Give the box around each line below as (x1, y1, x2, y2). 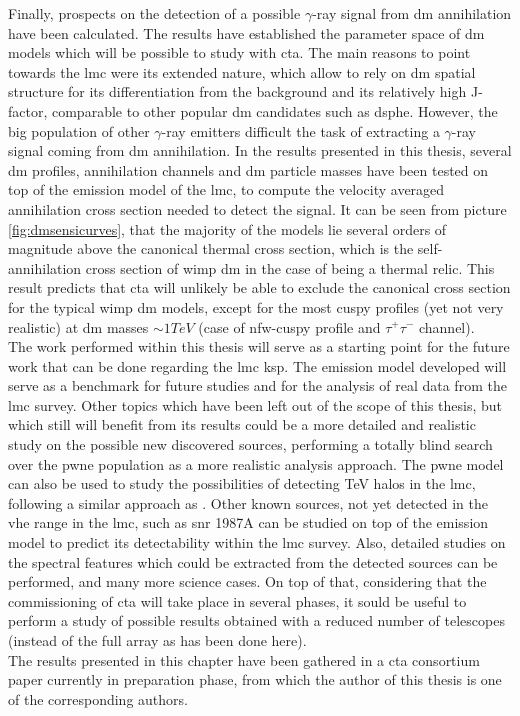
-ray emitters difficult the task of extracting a (161, 120, 440, 141)
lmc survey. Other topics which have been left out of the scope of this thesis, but (8, 394, 503, 415)
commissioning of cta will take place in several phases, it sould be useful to (8, 590, 467, 611)
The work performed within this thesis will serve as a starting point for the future (8, 336, 510, 357)
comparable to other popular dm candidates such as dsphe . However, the (51, 100, 498, 121)
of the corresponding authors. (8, 688, 188, 709)
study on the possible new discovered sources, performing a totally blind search (8, 434, 493, 455)
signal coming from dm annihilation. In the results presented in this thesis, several (8, 140, 512, 161)
